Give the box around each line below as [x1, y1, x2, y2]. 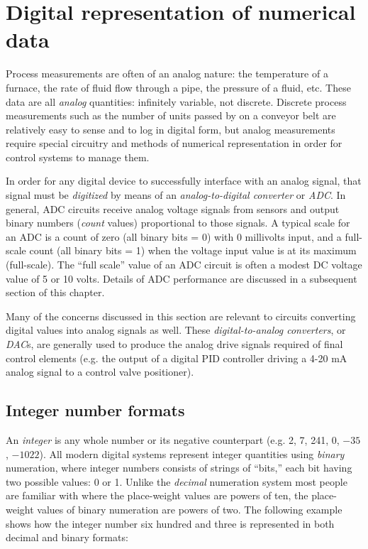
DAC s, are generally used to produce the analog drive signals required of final [6, 337, 343, 351]
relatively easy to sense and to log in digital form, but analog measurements [6, 121, 335, 136]
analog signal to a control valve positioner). [6, 364, 194, 379]
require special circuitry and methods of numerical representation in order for [6, 136, 342, 151]
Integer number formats [6, 399, 185, 421]
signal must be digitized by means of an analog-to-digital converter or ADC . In [6, 187, 346, 202]
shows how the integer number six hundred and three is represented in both [6, 516, 335, 531]
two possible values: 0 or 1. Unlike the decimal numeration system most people [6, 474, 347, 489]
